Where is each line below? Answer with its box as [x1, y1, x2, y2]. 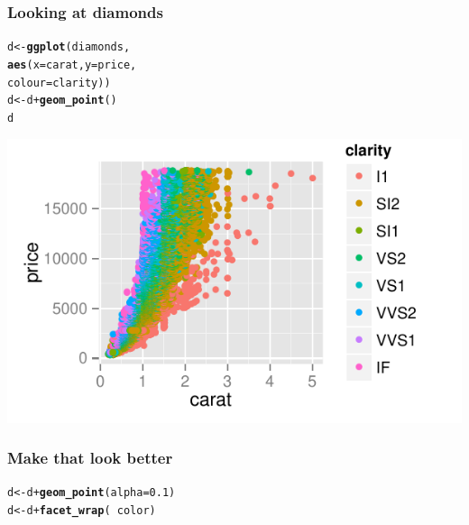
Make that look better [7, 447, 173, 469]
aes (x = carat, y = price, [7, 58, 137, 71]
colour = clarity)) [7, 76, 111, 89]
